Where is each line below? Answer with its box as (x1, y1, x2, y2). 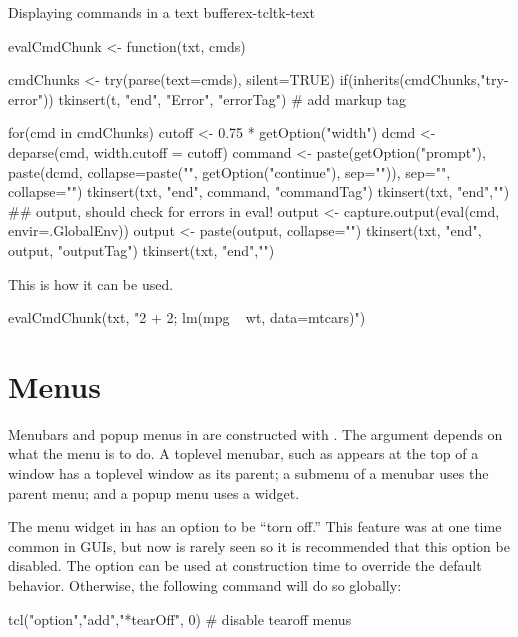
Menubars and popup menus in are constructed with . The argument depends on (8, 423, 503, 444)
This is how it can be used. (8, 273, 174, 294)
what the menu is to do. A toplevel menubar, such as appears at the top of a (8, 443, 479, 464)
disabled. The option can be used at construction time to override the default (8, 555, 482, 576)
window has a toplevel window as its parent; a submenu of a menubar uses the (8, 463, 489, 484)
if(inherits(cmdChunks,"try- (339, 69, 509, 90)
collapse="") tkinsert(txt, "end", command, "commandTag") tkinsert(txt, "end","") (8, 181, 510, 202)
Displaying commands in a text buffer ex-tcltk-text (8, 2, 315, 22)
